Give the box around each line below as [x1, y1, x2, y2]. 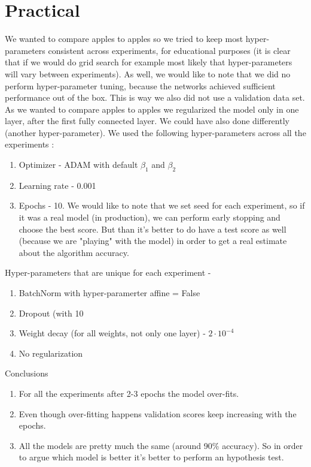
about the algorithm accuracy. [19, 246, 129, 258]
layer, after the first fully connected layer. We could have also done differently [5, 115, 289, 127]
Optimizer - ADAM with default [19, 158, 138, 171]
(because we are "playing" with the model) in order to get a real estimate [19, 234, 287, 247]
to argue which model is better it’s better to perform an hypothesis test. [19, 451, 284, 463]
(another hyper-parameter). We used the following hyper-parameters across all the [5, 126, 306, 138]
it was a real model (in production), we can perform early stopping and [19, 211, 280, 224]
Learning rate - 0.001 [19, 179, 96, 191]
